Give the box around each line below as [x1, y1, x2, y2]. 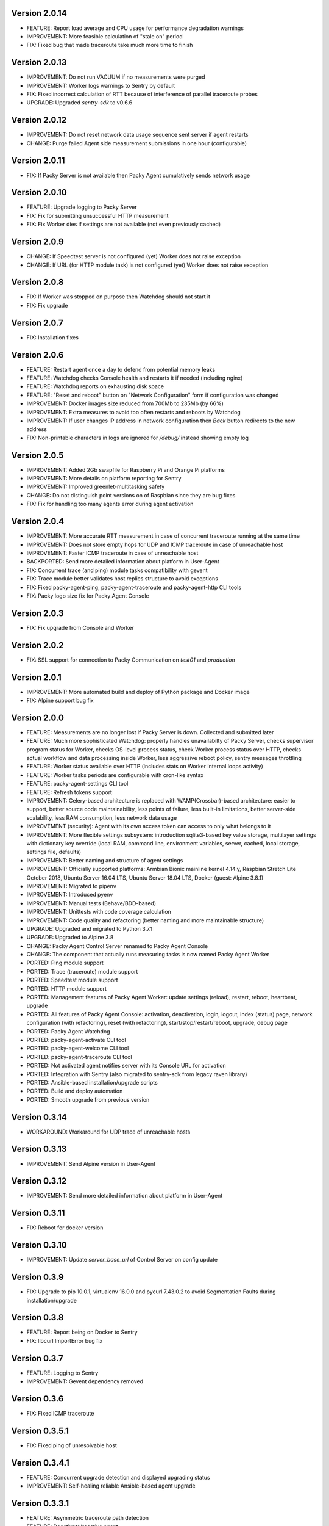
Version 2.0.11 [11, 156, 65, 166]
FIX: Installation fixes [26, 333, 79, 341]
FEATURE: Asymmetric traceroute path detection [26, 1514, 149, 1522]
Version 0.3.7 [11, 1353, 63, 1364]
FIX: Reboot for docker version [26, 1224, 104, 1231]
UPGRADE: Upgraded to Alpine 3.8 [26, 934, 114, 941]
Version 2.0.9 [11, 237, 64, 247]
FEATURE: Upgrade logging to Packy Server [26, 203, 137, 211]
